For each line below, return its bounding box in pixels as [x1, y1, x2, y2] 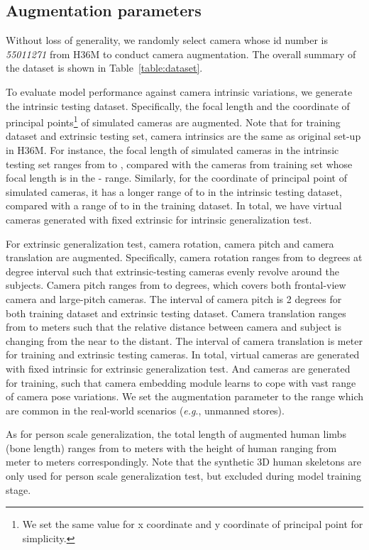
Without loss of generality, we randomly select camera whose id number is [6, 33, 328, 48]
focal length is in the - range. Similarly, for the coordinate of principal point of [6, 170, 348, 185]
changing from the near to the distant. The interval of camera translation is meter [6, 333, 363, 348]
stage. [6, 482, 31, 497]
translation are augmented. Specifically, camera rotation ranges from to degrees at [6, 250, 363, 265]
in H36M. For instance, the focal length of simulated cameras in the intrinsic [6, 143, 339, 158]
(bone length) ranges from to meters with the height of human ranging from [6, 440, 337, 455]
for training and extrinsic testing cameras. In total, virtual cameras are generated [6, 347, 360, 362]
